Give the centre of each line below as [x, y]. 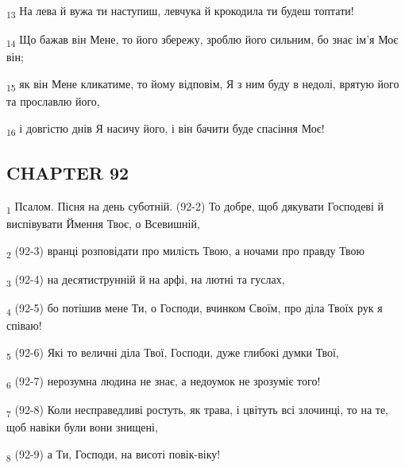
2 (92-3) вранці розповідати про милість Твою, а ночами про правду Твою [186, 251]
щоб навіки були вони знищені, [82, 426]
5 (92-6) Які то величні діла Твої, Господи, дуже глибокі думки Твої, [173, 353]
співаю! [24, 325]
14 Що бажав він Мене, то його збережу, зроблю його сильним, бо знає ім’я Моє [202, 40]
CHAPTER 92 [68, 173]
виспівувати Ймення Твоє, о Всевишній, [103, 224]
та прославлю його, [53, 101]
